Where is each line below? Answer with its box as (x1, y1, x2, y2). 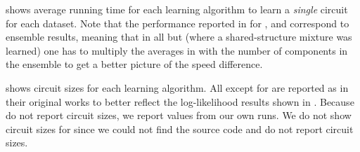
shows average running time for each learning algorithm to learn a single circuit (6, 2, 348, 16)
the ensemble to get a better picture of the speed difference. (6, 57, 263, 71)
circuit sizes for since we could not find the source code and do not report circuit (6, 121, 354, 136)
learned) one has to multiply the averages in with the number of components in (6, 43, 348, 57)
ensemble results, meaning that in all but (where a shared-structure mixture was (6, 29, 352, 44)
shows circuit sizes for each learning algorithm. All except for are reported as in (6, 80, 349, 95)
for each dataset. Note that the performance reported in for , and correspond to (6, 15, 349, 30)
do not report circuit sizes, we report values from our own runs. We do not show (6, 108, 352, 123)
